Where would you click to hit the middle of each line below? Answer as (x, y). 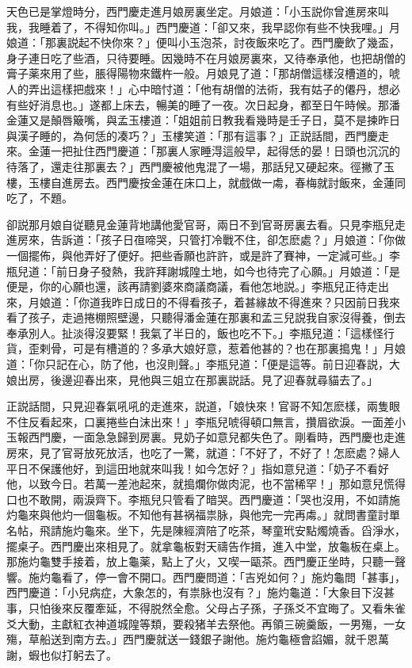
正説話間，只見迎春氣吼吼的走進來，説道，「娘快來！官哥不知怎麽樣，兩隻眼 (203, 406)
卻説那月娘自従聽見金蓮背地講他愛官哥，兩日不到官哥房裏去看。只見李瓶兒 (200, 224)
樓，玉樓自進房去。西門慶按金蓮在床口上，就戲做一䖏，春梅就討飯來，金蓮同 (206, 182)
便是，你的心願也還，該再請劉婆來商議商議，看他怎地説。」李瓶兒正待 (187, 286)
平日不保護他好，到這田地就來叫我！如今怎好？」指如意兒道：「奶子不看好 (198, 468)
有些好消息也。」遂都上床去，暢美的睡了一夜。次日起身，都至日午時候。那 (198, 104)
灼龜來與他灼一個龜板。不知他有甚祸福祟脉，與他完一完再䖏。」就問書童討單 (203, 515)
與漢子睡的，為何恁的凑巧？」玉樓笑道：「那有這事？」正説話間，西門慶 (192, 135)
